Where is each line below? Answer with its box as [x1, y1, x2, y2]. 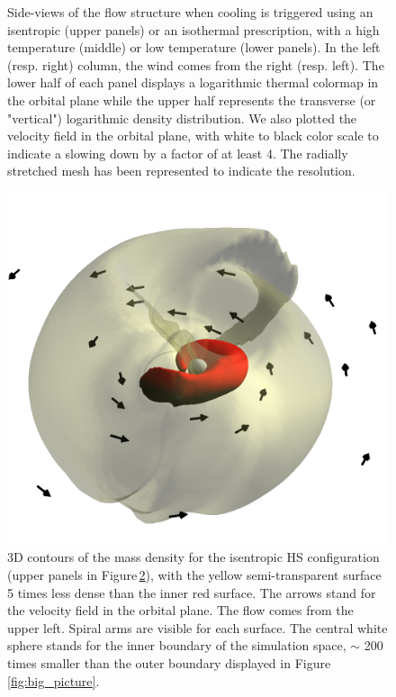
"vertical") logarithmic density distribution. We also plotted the [7, 108, 357, 127]
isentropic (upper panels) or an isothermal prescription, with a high [7, 20, 380, 39]
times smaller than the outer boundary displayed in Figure [7, 653, 331, 672]
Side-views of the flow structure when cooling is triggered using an [7, 3, 373, 21]
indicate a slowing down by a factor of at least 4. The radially [7, 143, 348, 162]
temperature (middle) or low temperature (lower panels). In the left [7, 38, 381, 57]
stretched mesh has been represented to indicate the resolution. [7, 161, 355, 180]
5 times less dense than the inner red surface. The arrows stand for [7, 583, 376, 602]
